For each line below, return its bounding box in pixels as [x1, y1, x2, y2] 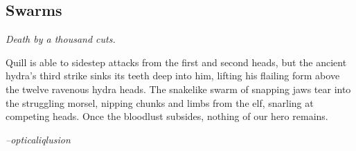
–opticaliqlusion [6, 132, 71, 146]
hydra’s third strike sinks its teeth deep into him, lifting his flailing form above [6, 68, 340, 83]
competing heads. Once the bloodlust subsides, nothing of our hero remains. [6, 109, 328, 123]
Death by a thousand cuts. [6, 32, 116, 46]
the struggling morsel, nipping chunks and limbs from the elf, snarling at [6, 95, 314, 110]
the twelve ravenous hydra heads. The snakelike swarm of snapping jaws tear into [6, 81, 351, 96]
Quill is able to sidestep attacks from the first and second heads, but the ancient [6, 54, 347, 69]
